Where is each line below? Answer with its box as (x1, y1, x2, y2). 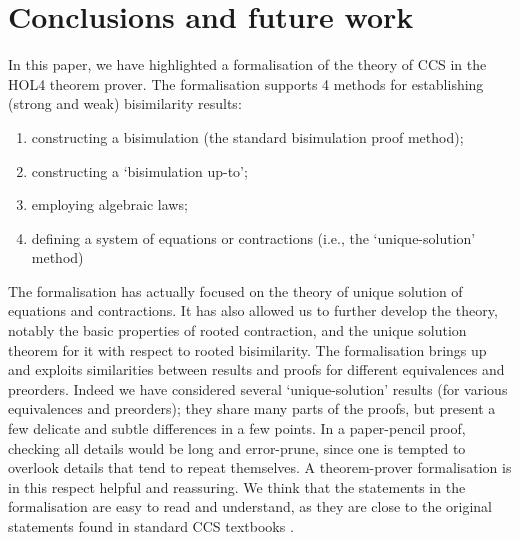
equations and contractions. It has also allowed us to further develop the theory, (8, 300, 498, 321)
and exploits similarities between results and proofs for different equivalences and (8, 359, 505, 380)
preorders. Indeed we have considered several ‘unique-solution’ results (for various (8, 378, 508, 399)
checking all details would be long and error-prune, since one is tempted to (8, 437, 466, 458)
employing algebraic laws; (31, 194, 188, 215)
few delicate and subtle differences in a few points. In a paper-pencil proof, (8, 418, 466, 439)
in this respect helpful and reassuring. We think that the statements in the (8, 476, 466, 497)
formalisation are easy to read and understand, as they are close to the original (8, 496, 493, 517)
